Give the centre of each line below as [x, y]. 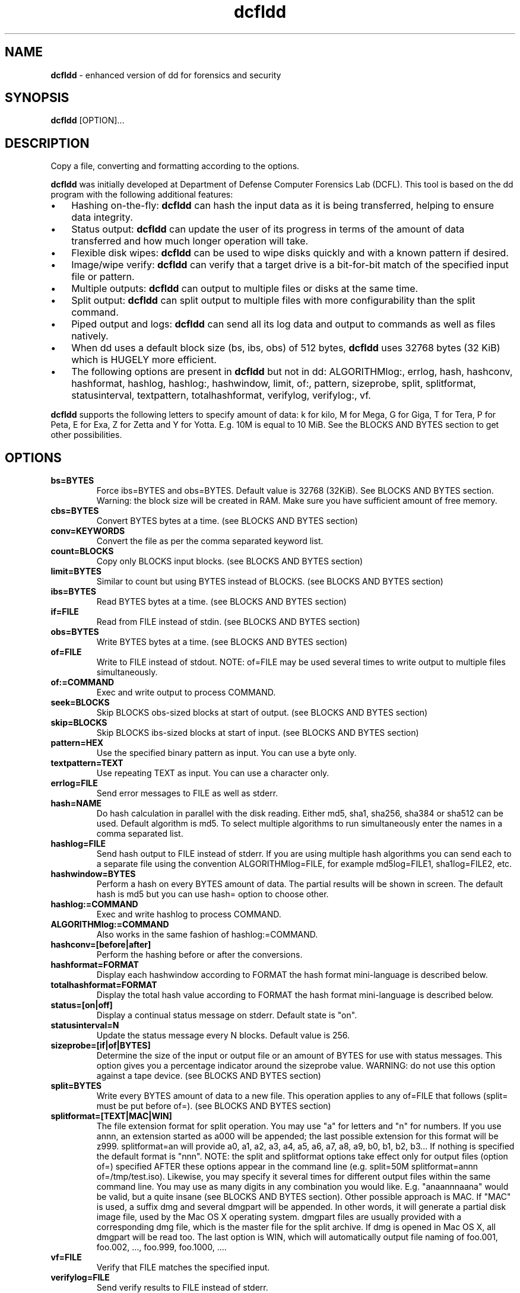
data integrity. [102, 217]
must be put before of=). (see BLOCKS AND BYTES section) [214, 1106]
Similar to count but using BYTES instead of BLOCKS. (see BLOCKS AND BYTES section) [270, 582]
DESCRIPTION [47, 143]
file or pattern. [103, 277]
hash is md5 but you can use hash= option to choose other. [213, 894]
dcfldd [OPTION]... [88, 120]
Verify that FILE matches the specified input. [183, 1267]
